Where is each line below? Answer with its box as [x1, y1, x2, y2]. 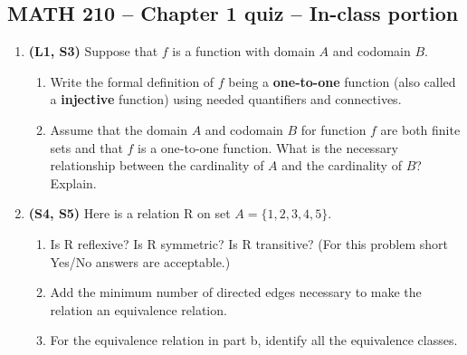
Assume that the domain [50, 120, 188, 139]
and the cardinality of [281, 156, 402, 175]
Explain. [50, 173, 97, 192]
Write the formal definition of [50, 72, 214, 91]
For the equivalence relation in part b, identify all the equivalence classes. [50, 331, 458, 350]
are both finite [380, 120, 461, 139]
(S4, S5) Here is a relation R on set [28, 204, 231, 223]
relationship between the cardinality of [50, 156, 264, 175]
